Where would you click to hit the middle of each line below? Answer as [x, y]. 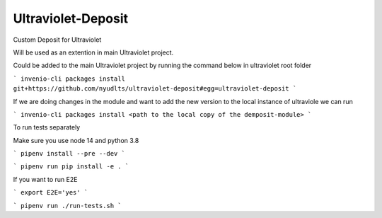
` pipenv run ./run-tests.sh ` [67, 206]
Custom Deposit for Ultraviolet [57, 40]
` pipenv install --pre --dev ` [69, 154]
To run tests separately [47, 127]
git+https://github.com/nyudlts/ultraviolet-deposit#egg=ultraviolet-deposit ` [155, 89]
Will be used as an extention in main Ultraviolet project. [93, 52]
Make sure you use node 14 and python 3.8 [76, 140]
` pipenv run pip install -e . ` [71, 167]
